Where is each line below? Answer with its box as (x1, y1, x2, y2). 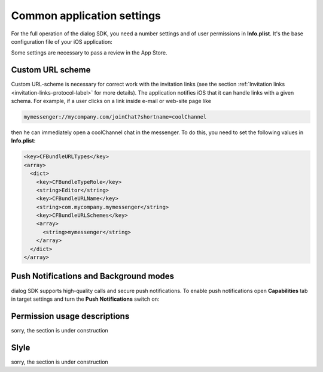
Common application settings (11, 9, 161, 22)
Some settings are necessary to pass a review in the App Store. (11, 49, 167, 56)
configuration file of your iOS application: (11, 38, 113, 45)
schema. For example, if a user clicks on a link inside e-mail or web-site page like (11, 98, 212, 105)
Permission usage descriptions (11, 311, 130, 321)
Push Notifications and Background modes (11, 271, 175, 282)
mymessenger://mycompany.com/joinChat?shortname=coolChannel (23, 114, 207, 120)
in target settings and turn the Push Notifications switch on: (11, 295, 160, 303)
